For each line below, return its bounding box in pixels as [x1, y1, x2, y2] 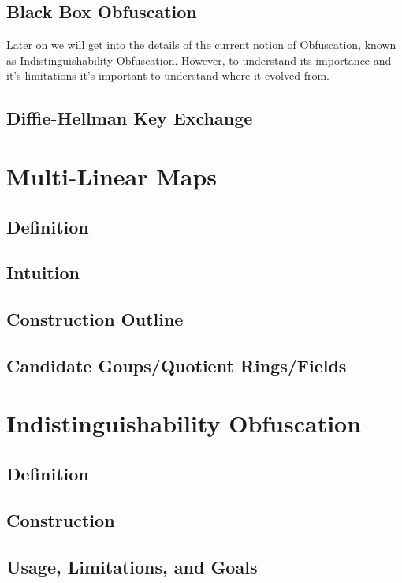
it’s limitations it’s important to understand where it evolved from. [6, 67, 329, 84]
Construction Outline [6, 307, 184, 331]
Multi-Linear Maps [6, 159, 218, 192]
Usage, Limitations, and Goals [6, 554, 258, 578]
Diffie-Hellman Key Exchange [6, 106, 253, 130]
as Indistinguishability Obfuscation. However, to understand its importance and [6, 51, 392, 68]
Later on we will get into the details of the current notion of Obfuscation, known [6, 36, 396, 53]
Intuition [6, 260, 80, 285]
